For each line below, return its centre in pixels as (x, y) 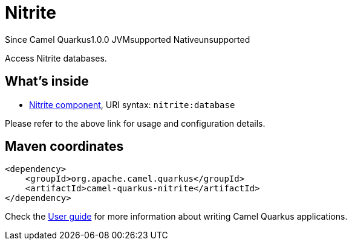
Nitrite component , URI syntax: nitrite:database (132, 104)
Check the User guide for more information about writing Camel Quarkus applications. (176, 217)
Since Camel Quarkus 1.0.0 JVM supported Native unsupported (128, 39)
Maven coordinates (64, 147)
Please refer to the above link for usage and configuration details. (135, 123)
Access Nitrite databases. (56, 58)
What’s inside (47, 81)
